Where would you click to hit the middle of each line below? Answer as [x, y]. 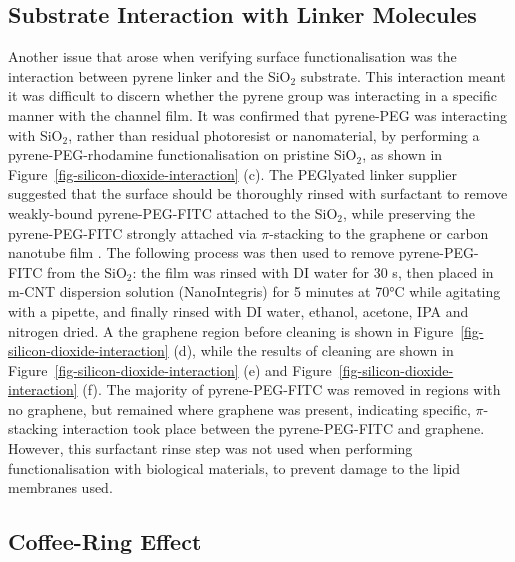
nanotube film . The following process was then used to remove [201, 252]
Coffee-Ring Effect [105, 541]
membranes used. [60, 487]
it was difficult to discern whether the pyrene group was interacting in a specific [252, 95]
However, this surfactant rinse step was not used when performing [210, 448]
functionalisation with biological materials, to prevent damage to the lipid [234, 467]
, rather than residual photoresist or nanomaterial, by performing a [274, 134]
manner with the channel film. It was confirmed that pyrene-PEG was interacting [257, 114]
